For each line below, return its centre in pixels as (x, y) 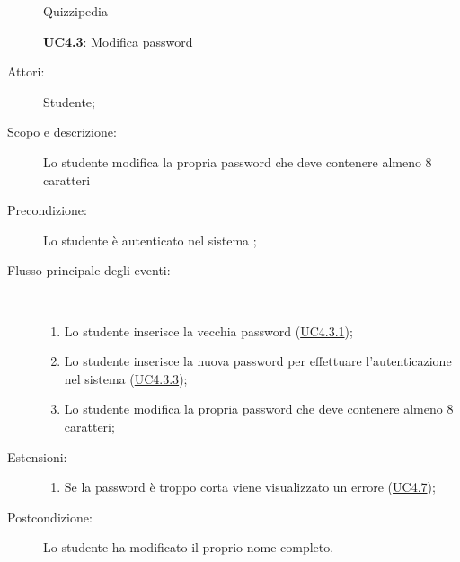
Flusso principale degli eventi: (89, 270)
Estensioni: (37, 456)
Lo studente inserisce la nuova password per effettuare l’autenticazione (258, 361)
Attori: (26, 71)
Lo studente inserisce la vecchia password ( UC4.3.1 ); (208, 330)
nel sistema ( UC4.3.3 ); (126, 378)
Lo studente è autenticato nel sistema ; (150, 240)
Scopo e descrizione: (62, 132)
